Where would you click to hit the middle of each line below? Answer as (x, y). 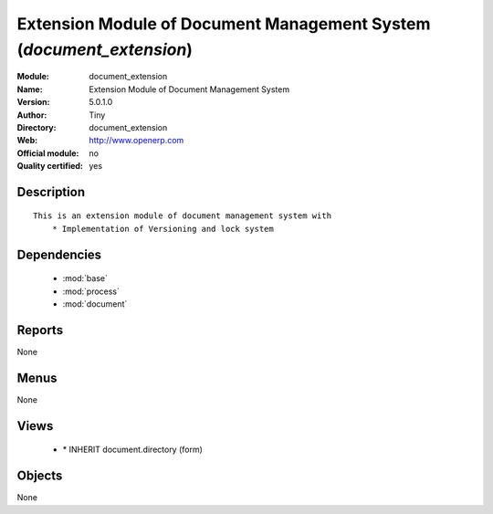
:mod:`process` (91, 291)
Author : (32, 115)
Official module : (48, 153)
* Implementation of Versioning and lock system (163, 229)
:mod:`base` (85, 278)
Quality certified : (50, 166)
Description (51, 192)
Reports (40, 330)
